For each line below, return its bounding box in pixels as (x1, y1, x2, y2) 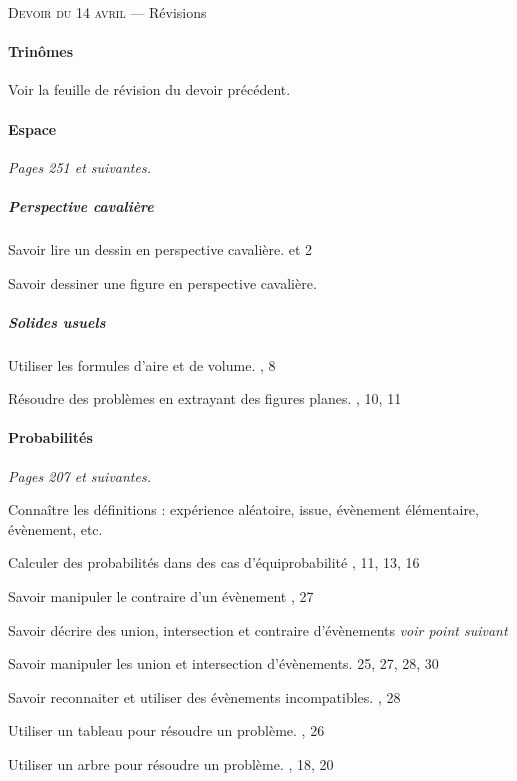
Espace (8, 118, 57, 139)
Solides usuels (8, 311, 106, 332)
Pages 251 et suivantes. (8, 156, 151, 177)
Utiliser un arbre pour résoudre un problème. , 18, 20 (8, 754, 334, 775)
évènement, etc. (8, 518, 103, 539)
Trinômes (8, 41, 74, 62)
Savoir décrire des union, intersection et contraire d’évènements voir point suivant (8, 619, 508, 640)
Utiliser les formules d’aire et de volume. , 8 (8, 354, 276, 375)
